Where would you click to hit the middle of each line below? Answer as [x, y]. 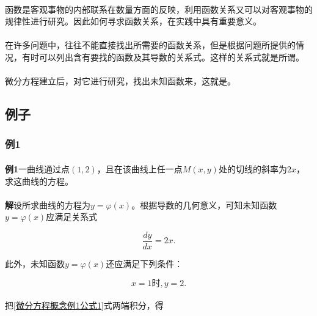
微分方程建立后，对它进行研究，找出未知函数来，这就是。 [120, 81]
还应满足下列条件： [144, 263]
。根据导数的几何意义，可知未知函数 [204, 204]
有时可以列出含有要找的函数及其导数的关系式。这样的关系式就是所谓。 [163, 57]
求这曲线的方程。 [39, 181]
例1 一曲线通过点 [38, 168]
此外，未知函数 [35, 263]
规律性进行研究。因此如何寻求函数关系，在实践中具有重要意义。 [133, 21]
